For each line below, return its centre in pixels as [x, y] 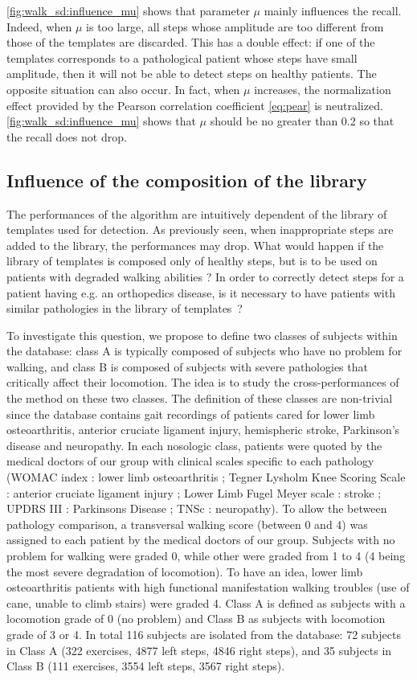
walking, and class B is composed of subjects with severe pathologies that [187, 366]
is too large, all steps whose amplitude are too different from [235, 26]
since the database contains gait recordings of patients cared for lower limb [191, 414]
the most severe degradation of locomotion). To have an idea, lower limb [185, 571]
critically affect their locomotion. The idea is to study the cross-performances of [203, 382]
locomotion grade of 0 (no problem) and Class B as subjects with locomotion [196, 619]
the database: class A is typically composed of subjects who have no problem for [204, 351]
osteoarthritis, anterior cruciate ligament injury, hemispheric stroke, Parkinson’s [203, 430]
